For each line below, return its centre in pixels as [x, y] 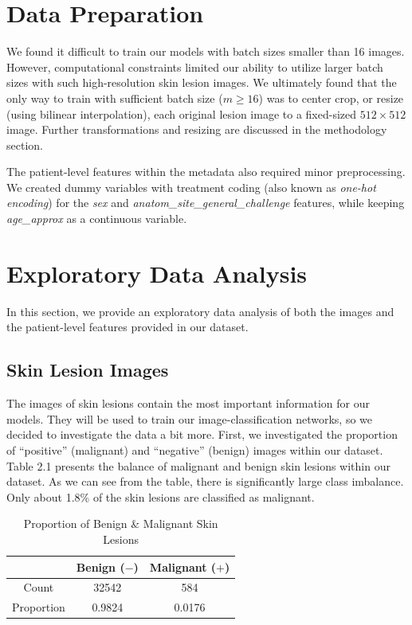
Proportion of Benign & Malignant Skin [121, 523]
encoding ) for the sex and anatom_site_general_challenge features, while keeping [206, 203]
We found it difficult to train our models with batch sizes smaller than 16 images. [206, 51]
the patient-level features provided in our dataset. [128, 327]
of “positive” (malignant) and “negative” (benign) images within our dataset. [195, 449]
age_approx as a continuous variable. [97, 219]
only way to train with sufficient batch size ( [115, 98]
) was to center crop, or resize [331, 98]
